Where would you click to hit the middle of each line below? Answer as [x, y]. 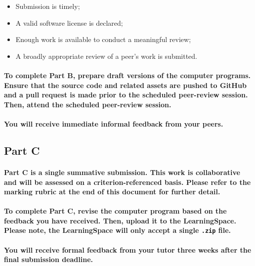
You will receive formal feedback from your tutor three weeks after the [128, 249]
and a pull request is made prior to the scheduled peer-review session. [126, 95]
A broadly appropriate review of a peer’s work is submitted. [106, 56]
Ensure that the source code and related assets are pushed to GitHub [125, 85]
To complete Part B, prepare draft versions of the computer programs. [127, 75]
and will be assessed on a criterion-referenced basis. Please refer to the [127, 182]
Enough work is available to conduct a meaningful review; [103, 39]
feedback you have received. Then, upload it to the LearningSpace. [120, 220]
